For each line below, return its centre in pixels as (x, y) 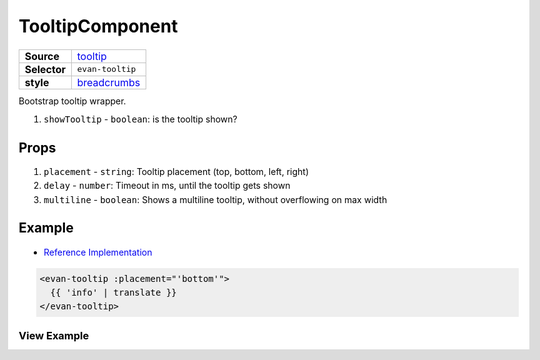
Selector (45, 69)
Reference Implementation (98, 252)
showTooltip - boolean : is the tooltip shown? (140, 119)
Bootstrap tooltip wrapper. (72, 101)
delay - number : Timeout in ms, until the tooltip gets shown (167, 186)
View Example (54, 335)
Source (42, 56)
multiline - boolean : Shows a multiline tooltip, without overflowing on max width (215, 199)
